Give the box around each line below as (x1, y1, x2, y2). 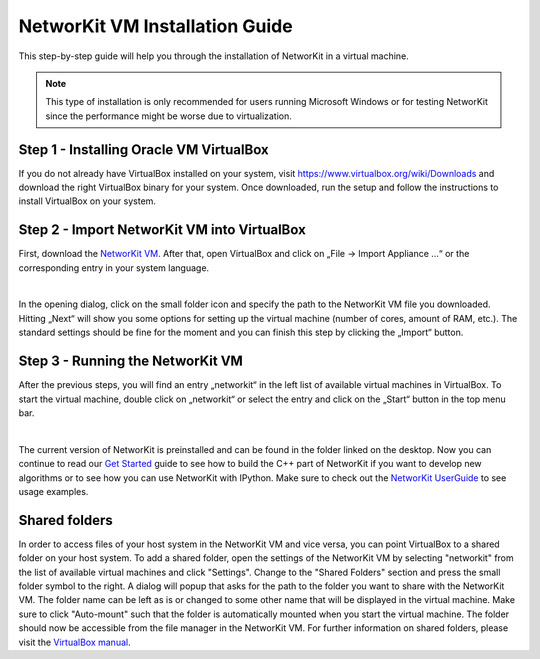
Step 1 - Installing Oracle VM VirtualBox (18, 141, 269, 158)
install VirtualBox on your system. (18, 195, 157, 207)
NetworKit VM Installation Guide (18, 15, 294, 37)
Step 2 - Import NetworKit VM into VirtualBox (18, 221, 307, 239)
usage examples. (18, 485, 89, 497)
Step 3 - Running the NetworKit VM (18, 353, 244, 370)
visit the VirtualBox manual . (18, 636, 131, 648)
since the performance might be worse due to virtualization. (45, 110, 292, 122)
